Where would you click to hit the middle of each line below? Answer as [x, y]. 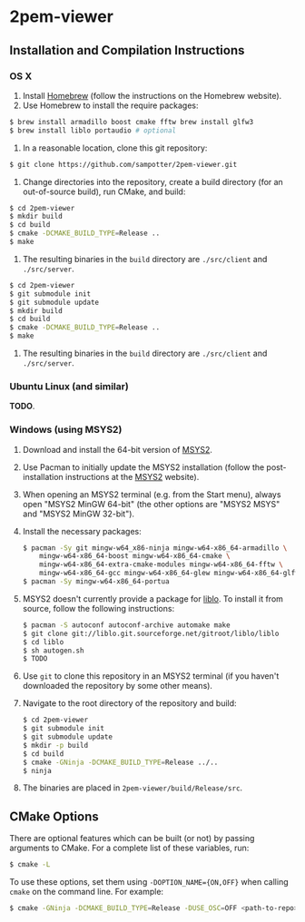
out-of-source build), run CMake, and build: [104, 191]
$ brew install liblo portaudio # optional [93, 130]
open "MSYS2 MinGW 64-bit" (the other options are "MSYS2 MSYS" [151, 504]
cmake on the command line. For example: [87, 892]
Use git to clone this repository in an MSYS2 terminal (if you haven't [151, 676]
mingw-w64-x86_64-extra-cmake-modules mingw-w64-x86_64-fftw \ [161, 564]
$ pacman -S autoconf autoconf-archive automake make [126, 625]
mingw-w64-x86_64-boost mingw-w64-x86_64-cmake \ [135, 556]
